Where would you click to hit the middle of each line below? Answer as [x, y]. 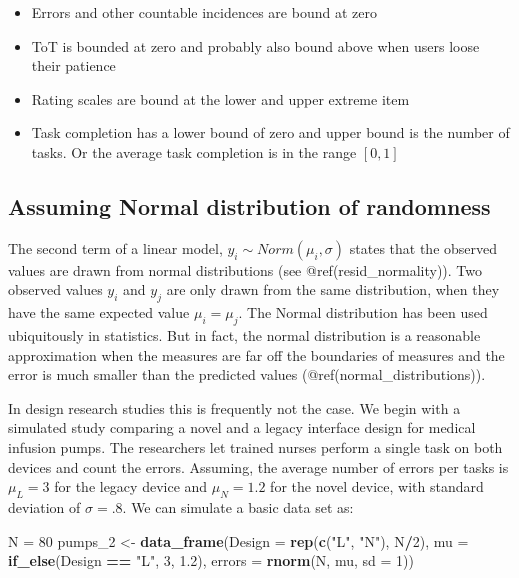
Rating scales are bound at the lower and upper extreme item [220, 98]
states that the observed [423, 247]
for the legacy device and [131, 486]
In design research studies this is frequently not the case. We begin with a [234, 407]
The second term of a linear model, [115, 247]
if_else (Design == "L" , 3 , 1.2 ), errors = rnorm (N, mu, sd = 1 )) [211, 560]
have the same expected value [99, 312]
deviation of [44, 506]
